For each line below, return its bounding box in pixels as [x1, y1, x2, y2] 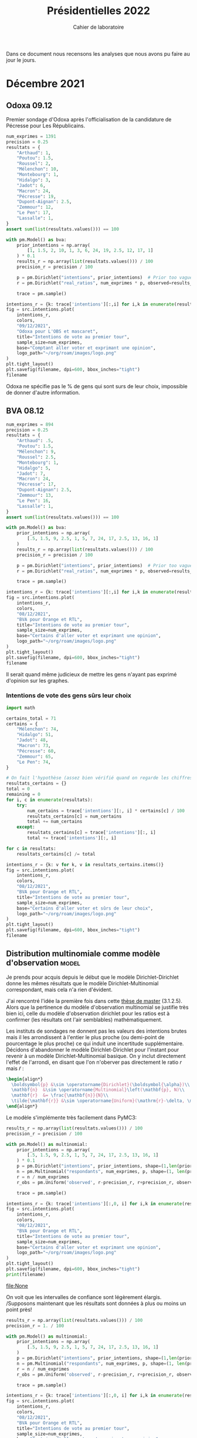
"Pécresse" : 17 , [16, 481, 57, 487]
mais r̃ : [6, 1064, 25, 1071]
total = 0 [6, 786, 30, 792]
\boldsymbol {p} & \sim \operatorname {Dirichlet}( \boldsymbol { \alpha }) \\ [11, 1081, 191, 1087]
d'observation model [6, 958, 81, 968]
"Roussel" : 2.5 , [16, 454, 57, 460]
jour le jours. [6, 56, 36, 63]
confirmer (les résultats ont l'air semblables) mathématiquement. [6, 1016, 163, 1023]
